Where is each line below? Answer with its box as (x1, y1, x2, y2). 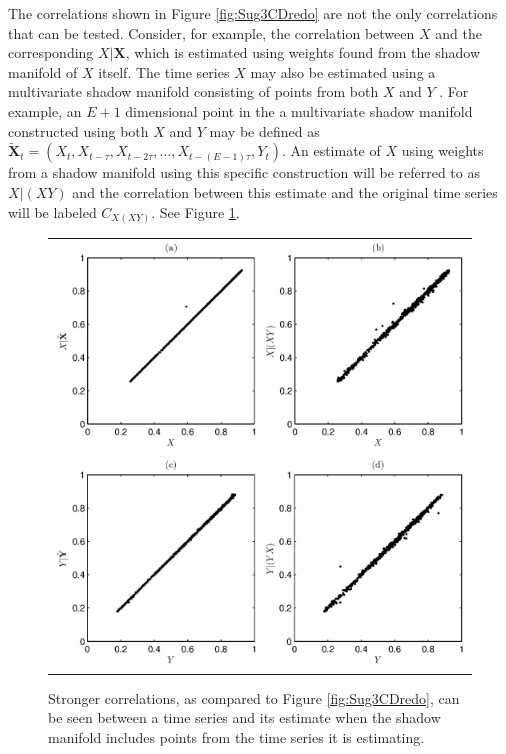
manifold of (8, 61, 78, 82)
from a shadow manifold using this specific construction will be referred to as (8, 162, 480, 183)
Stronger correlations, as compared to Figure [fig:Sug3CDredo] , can (48, 687, 460, 708)
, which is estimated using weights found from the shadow (125, 42, 480, 63)
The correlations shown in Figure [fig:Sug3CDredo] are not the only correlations (8, 3, 498, 23)
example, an (8, 100, 82, 121)
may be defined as (209, 120, 320, 141)
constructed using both (8, 120, 149, 141)
